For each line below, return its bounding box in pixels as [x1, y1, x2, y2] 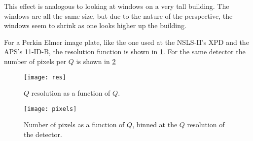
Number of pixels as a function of [24, 119, 125, 130]
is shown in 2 [76, 56, 116, 66]
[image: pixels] [24, 105, 77, 112]
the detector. [24, 129, 62, 140]
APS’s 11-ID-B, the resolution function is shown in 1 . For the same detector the [4, 46, 246, 57]
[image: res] [24, 73, 66, 81]
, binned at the [132, 119, 178, 130]
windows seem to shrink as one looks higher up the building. [4, 20, 186, 31]
